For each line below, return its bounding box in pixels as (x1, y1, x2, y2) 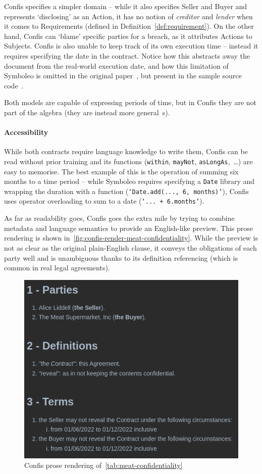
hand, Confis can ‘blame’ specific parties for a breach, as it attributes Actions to (4, 30, 252, 41)
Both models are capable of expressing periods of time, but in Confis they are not (4, 97, 257, 108)
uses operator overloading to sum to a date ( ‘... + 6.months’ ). (4, 196, 204, 206)
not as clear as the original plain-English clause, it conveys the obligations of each (4, 242, 257, 253)
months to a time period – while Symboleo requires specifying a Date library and (4, 176, 255, 186)
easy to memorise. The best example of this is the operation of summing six (4, 166, 239, 176)
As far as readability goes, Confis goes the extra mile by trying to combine (4, 213, 235, 223)
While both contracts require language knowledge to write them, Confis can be (4, 146, 248, 157)
